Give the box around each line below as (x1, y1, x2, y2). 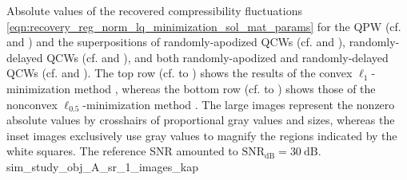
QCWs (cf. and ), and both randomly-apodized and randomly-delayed (46, 49, 389, 65)
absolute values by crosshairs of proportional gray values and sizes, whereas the (6, 112, 395, 128)
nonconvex (6, 96, 58, 112)
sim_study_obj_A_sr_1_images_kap (6, 158, 198, 174)
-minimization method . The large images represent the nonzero (82, 96, 395, 112)
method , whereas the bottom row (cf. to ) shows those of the (74, 80, 376, 96)
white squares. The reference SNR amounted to (6, 143, 238, 159)
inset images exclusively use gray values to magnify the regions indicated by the (6, 127, 397, 143)
